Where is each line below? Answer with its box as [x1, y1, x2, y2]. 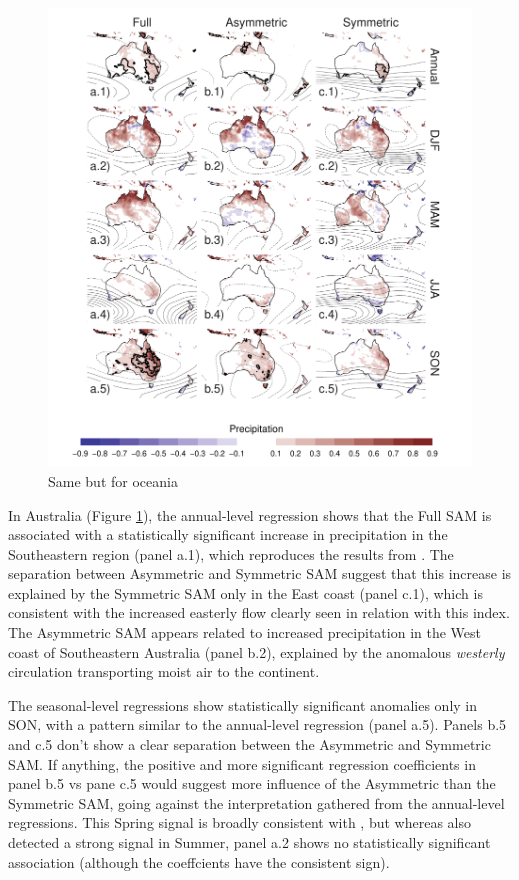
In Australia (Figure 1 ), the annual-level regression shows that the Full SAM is [8, 504, 492, 525]
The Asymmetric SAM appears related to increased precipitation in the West [8, 622, 481, 643]
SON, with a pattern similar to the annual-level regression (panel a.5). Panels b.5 [8, 714, 507, 735]
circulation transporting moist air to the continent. [8, 661, 320, 682]
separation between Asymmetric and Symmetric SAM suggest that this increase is [8, 563, 512, 584]
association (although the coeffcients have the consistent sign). [8, 851, 390, 872]
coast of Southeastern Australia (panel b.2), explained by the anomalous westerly [8, 641, 505, 662]
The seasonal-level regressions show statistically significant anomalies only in [8, 694, 478, 715]
